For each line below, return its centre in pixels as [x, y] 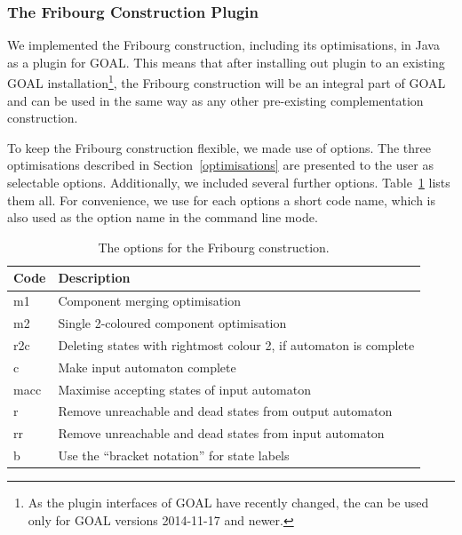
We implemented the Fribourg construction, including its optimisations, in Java [223, 45]
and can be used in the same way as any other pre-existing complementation [215, 100]
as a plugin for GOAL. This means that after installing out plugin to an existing [226, 62]
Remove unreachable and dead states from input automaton [221, 433]
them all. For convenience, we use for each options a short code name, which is [222, 200]
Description [94, 278]
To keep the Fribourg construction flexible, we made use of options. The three [219, 147]
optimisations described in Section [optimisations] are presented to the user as [220, 165]
